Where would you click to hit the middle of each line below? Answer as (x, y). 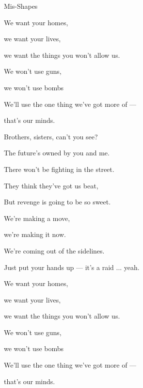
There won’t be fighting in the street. (59, 169)
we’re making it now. (35, 234)
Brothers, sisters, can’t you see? (51, 136)
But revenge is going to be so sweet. (57, 202)
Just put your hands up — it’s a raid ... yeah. (72, 267)
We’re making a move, (37, 218)
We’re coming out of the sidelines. (54, 250)
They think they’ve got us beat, (51, 185)
